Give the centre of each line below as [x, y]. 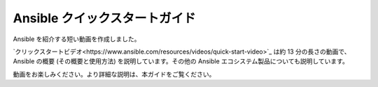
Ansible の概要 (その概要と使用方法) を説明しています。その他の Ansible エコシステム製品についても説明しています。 [181, 61]
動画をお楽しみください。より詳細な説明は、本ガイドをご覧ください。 [114, 74]
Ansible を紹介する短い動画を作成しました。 [77, 39]
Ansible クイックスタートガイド [104, 18]
